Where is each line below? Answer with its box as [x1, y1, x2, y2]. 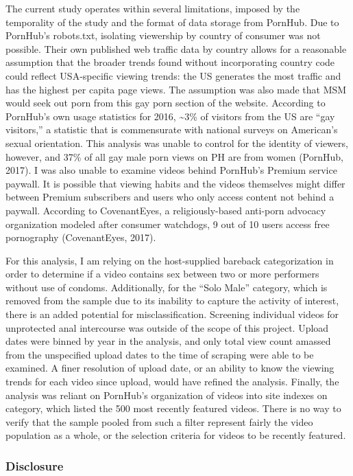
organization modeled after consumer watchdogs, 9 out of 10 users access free [5, 216, 330, 231]
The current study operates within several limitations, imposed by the [5, 1, 300, 15]
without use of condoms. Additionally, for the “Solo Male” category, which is [5, 280, 328, 294]
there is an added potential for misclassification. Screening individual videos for [5, 307, 339, 321]
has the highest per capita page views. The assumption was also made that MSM [5, 82, 347, 96]
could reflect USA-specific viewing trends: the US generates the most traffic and [5, 68, 341, 82]
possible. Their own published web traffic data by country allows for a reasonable [5, 41, 347, 56]
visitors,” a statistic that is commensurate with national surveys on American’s [5, 122, 338, 137]
